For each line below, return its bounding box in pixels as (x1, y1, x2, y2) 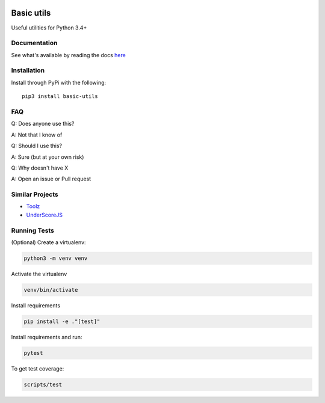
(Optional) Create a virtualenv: (11, 238, 87, 246)
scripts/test (23, 381, 63, 388)
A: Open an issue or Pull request (11, 175, 91, 183)
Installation (11, 66, 45, 75)
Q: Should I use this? (11, 142, 63, 150)
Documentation (11, 39, 58, 48)
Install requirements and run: (11, 333, 82, 340)
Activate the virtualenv (11, 270, 67, 277)
